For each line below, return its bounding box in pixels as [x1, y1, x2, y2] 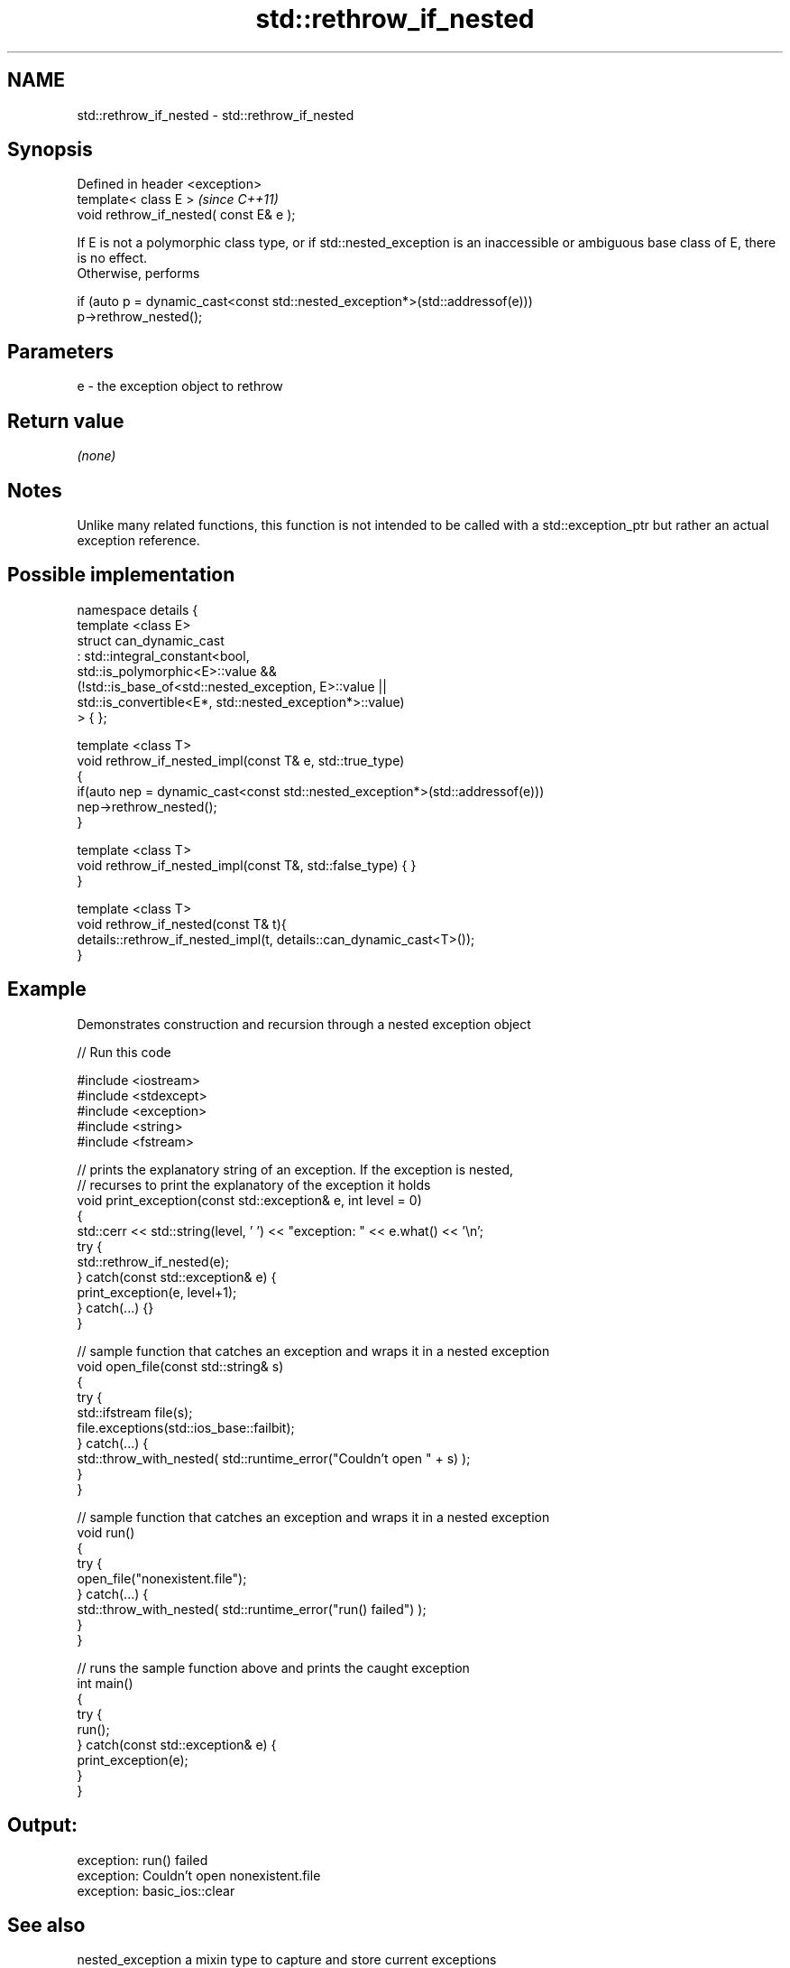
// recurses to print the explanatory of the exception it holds [77, 1176, 431, 1193]
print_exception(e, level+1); [77, 1284, 237, 1300]
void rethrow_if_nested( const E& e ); [77, 207, 296, 223]
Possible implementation [7, 563, 235, 587]
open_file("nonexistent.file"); [77, 1570, 247, 1586]
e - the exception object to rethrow [77, 378, 283, 395]
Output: [7, 1814, 78, 1837]
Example [7, 978, 87, 1001]
